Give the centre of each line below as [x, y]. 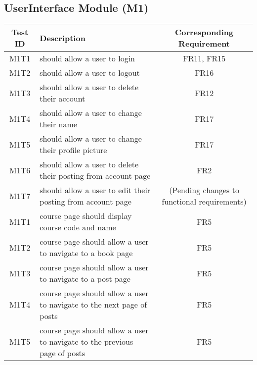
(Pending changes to [204, 190]
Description [63, 38]
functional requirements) [204, 202]
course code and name [78, 227]
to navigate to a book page [86, 253]
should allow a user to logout [90, 73]
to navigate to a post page [85, 279]
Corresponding [204, 32]
